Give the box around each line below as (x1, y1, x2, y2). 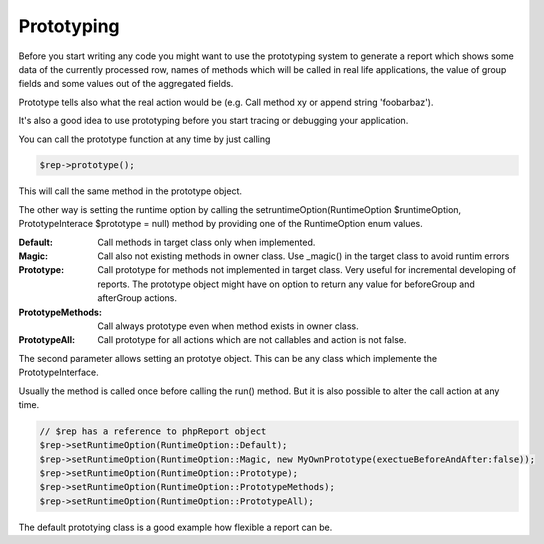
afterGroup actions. (97, 292, 178, 304)
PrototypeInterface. (18, 366, 99, 379)
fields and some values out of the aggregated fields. (18, 78, 234, 90)
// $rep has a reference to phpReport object (39, 425, 267, 437)
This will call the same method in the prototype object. (18, 185, 242, 197)
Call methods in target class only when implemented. (97, 236, 316, 248)
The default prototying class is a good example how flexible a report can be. (18, 521, 333, 533)
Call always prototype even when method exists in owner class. (97, 320, 359, 332)
